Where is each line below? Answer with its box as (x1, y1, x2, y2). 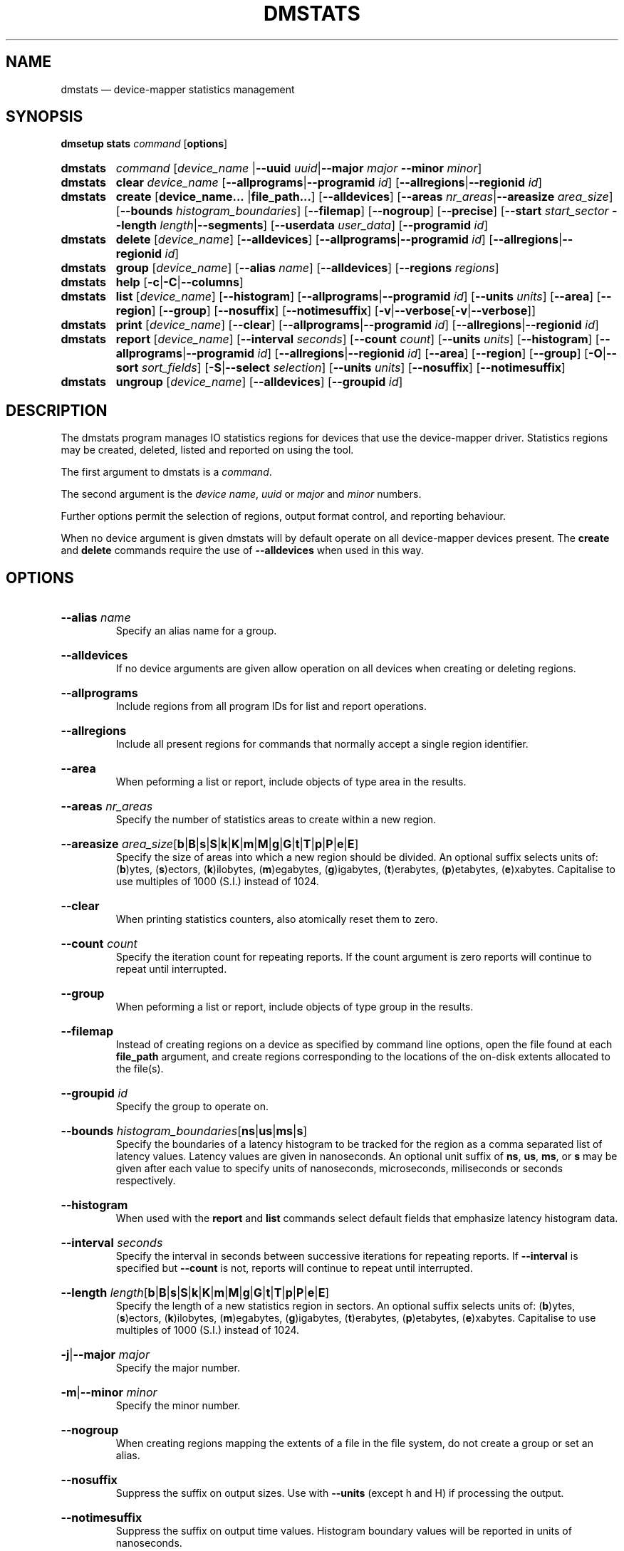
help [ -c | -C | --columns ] (115, 275, 244, 290)
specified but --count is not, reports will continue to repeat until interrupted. (115, 1262, 473, 1275)
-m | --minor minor (61, 1385, 157, 1400)
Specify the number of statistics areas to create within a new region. (115, 813, 437, 826)
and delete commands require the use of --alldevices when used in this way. (61, 544, 424, 557)
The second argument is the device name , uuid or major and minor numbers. (61, 488, 422, 501)
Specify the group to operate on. (115, 1100, 269, 1113)
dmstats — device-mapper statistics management (61, 83, 295, 95)
